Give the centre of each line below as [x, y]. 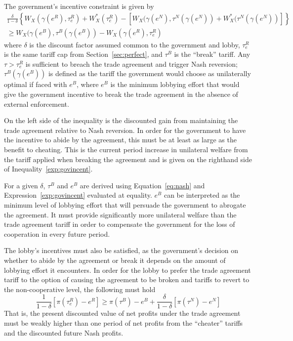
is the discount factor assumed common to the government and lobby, [135, 44]
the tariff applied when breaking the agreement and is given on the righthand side [128, 159]
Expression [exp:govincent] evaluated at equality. [78, 195]
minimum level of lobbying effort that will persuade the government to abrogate [125, 204]
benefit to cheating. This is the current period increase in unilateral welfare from [126, 149]
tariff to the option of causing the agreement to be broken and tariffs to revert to [127, 279]
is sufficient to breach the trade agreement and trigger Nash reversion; [131, 64]
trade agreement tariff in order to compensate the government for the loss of [120, 224]
